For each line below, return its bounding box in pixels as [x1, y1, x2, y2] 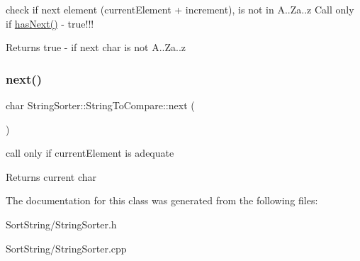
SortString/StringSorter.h [6, 216, 117, 231]
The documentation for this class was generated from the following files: [6, 193, 318, 208]
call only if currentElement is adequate [6, 145, 174, 160]
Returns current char [6, 169, 96, 184]
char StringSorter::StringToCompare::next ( [6, 98, 195, 112]
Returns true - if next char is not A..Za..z [6, 40, 186, 55]
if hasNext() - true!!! [6, 16, 94, 30]
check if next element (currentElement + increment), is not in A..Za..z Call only [6, 2, 354, 16]
